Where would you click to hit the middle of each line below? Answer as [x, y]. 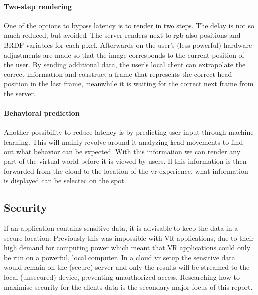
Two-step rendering [38, 6]
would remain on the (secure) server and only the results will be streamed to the [127, 267]
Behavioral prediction [42, 113]
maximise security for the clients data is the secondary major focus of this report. [128, 286]
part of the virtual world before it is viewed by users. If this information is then [125, 161]
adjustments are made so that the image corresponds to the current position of [124, 54]
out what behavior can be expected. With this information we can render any [122, 151]
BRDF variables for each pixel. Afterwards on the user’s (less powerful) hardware [128, 44]
